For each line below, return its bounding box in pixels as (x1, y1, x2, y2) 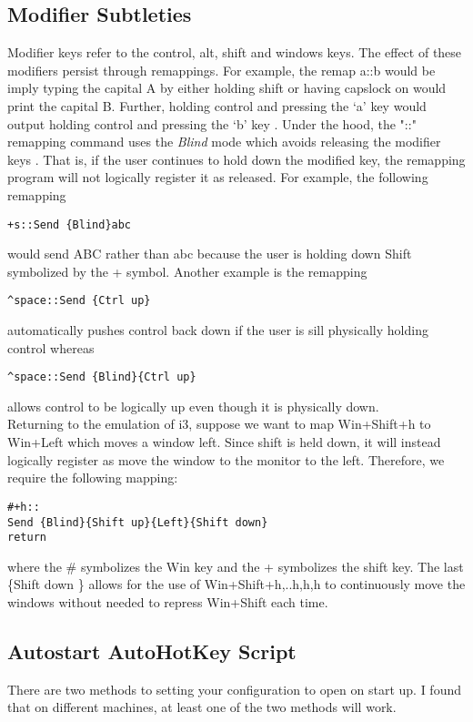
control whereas (7, 338, 95, 357)
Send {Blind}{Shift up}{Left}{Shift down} (7, 515, 268, 529)
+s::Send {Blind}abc (7, 218, 132, 231)
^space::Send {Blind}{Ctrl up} (7, 371, 196, 384)
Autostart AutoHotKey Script (7, 637, 297, 665)
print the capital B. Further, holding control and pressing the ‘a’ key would (7, 96, 427, 115)
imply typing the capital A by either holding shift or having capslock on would (7, 78, 447, 97)
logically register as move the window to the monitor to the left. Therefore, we (7, 450, 445, 469)
